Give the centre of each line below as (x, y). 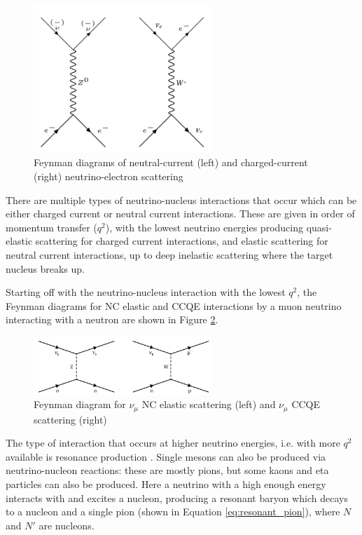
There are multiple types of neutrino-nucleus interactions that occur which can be (181, 199)
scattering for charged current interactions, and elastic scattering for (182, 241)
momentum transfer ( (51, 227)
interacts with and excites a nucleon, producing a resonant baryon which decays (177, 497)
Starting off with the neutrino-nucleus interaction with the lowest (146, 292)
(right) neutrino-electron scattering (109, 176)
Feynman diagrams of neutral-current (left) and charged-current (171, 162)
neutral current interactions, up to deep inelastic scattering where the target (169, 255)
